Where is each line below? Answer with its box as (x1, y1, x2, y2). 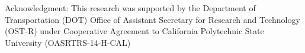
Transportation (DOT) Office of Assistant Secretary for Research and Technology (5, 13, 300, 25)
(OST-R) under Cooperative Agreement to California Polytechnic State (5, 25, 264, 37)
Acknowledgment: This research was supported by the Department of (5, 2, 256, 14)
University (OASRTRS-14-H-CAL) (5, 36, 131, 48)
